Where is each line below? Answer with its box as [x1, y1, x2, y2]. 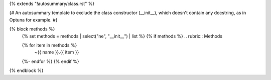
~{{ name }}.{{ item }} [34, 49, 79, 55]
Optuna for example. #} [9, 16, 58, 22]
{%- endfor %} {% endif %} [22, 58, 80, 64]
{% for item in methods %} [22, 42, 77, 48]
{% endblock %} [9, 67, 44, 73]
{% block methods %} [9, 26, 55, 32]
